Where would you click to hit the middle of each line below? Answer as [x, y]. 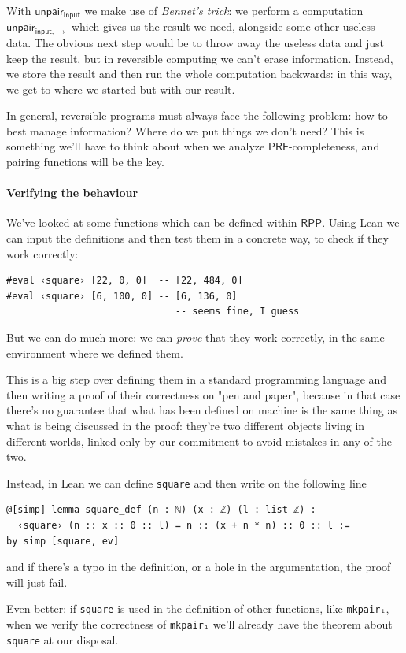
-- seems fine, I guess [237, 312]
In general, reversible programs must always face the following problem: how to [197, 115]
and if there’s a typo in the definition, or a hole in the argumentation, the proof [199, 567]
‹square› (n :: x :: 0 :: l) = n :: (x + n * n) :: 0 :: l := [184, 526]
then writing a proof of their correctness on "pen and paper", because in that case [203, 394]
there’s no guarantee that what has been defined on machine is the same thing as [202, 410]
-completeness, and [334, 146]
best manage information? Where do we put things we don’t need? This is [185, 130]
